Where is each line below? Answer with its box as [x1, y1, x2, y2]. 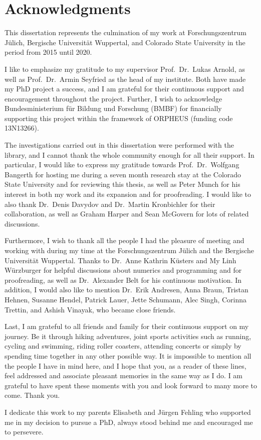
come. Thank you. [5, 390, 60, 400]
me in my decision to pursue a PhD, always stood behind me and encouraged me [5, 416, 253, 427]
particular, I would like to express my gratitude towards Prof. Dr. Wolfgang [5, 159, 239, 170]
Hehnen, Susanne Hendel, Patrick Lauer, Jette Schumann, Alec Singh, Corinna [5, 294, 247, 304]
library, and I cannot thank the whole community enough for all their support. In [5, 149, 254, 160]
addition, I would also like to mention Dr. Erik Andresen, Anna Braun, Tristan [5, 284, 248, 295]
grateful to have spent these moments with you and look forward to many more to [5, 380, 257, 390]
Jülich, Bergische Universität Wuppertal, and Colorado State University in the [5, 37, 245, 47]
